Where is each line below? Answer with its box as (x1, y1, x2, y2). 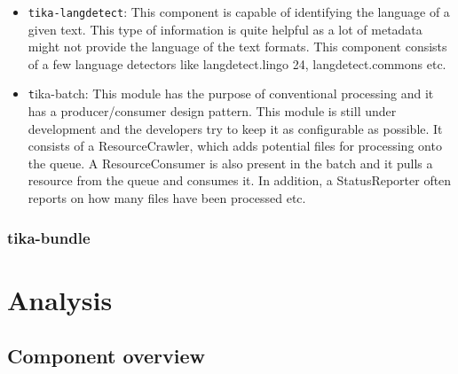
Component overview (7, 342, 205, 370)
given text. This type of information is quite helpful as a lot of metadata (28, 19, 422, 38)
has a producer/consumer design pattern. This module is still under (28, 102, 397, 121)
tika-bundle (7, 226, 91, 248)
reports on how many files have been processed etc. (28, 189, 306, 207)
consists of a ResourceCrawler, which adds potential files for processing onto (28, 136, 442, 155)
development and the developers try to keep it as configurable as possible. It (28, 119, 443, 137)
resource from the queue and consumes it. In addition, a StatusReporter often (28, 171, 452, 190)
